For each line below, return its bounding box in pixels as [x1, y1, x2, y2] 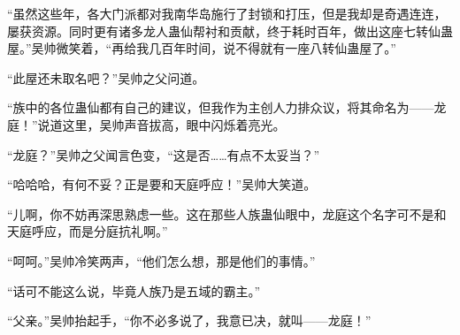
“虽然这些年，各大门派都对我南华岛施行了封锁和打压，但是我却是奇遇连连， [7, 4, 447, 22]
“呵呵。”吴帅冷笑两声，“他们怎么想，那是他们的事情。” [7, 251, 316, 270]
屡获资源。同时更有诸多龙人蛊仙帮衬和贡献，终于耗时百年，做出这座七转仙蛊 [7, 21, 453, 40]
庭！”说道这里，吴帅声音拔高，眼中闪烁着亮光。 [7, 115, 286, 133]
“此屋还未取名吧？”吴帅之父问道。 [7, 68, 205, 87]
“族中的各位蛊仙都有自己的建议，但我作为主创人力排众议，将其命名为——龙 [7, 98, 447, 117]
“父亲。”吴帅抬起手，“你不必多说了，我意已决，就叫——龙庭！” [7, 311, 372, 330]
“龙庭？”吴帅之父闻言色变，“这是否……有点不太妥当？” [7, 145, 320, 164]
